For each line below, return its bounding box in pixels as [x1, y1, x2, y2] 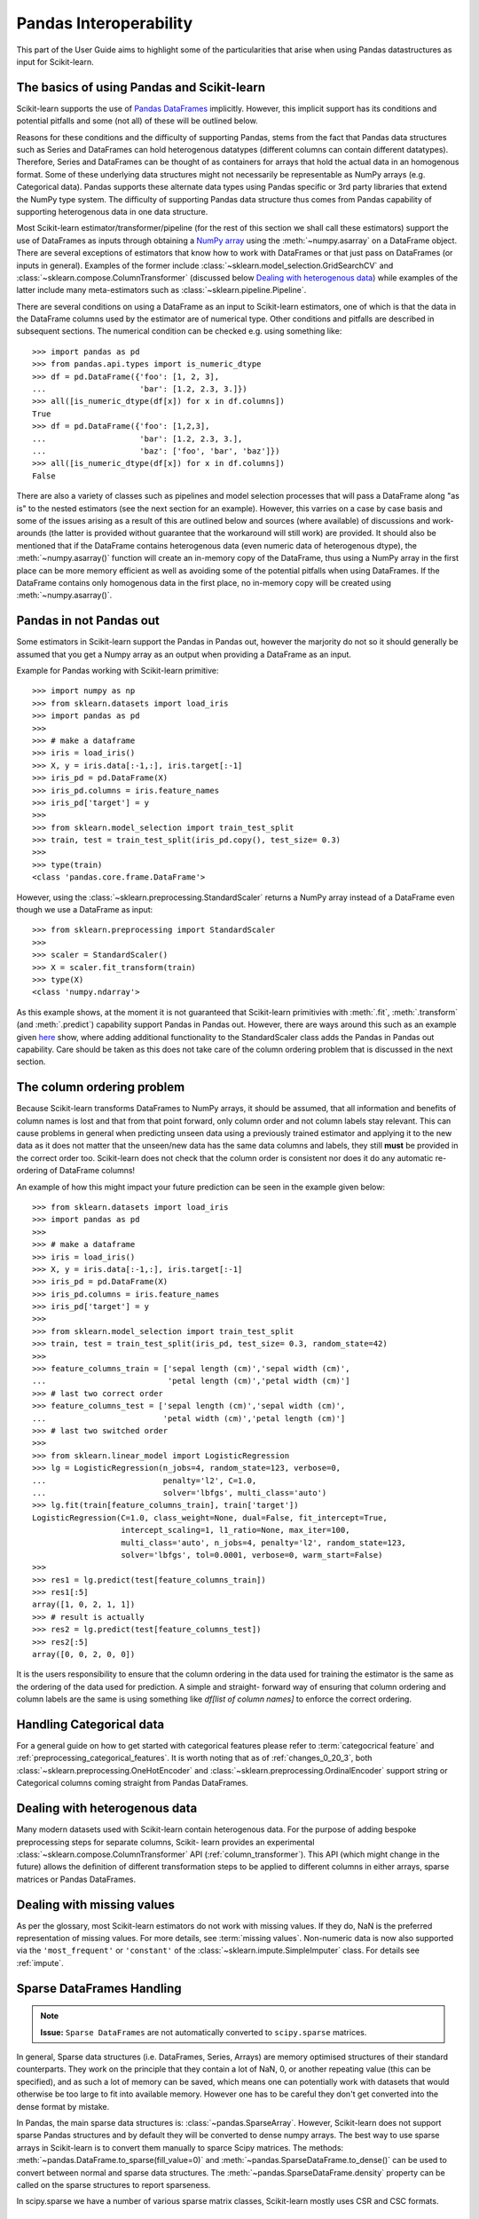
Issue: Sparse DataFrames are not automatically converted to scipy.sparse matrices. [40, 2026, 367, 2037]
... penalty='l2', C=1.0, [32, 1475, 257, 1486]
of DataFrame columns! [49, 1165, 136, 1176]
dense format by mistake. [16, 2101, 110, 2112]
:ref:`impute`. [16, 1957, 64, 1968]
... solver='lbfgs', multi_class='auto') [32, 1488, 327, 1497]
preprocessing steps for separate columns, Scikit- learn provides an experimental [16, 1836, 315, 1847]
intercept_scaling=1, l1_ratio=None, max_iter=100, [121, 1525, 350, 1536]
